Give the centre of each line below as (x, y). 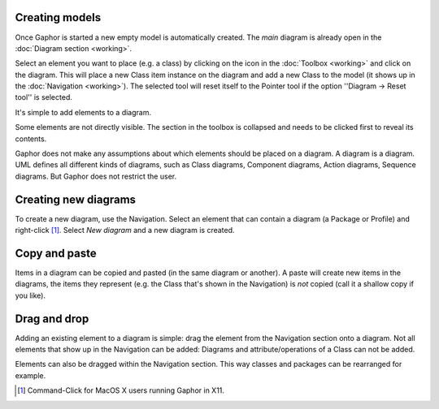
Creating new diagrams (76, 199)
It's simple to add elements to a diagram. (83, 112)
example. (30, 375)
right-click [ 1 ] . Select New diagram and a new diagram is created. (125, 230)
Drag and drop (52, 319)
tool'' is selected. (43, 97)
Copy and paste (56, 253)
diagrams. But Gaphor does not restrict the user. (96, 176)
